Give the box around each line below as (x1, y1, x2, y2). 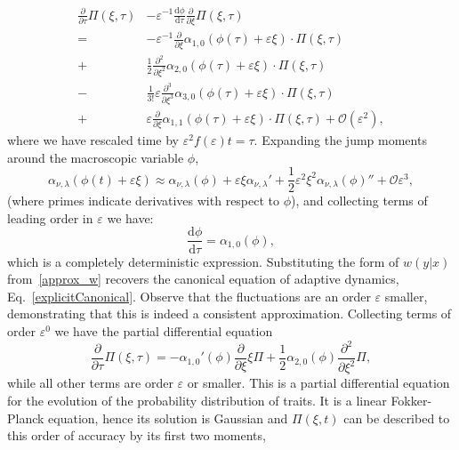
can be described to (343, 408, 450, 427)
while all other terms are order (7, 374, 173, 392)
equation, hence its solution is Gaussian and (48, 408, 288, 427)
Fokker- (391, 391, 432, 409)
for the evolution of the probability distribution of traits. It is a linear (7, 391, 387, 409)
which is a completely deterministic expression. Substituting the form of (7, 252, 399, 270)
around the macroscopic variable (7, 148, 184, 166)
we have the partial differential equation (54, 321, 273, 340)
